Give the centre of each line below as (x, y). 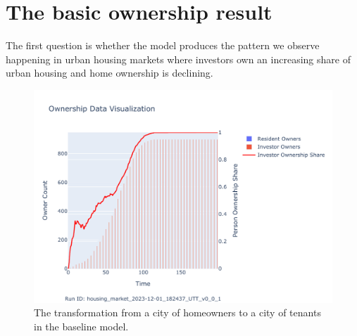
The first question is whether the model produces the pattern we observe (163, 45)
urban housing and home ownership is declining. (109, 73)
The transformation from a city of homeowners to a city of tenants (177, 312)
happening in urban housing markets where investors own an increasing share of (178, 59)
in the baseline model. (81, 326)
